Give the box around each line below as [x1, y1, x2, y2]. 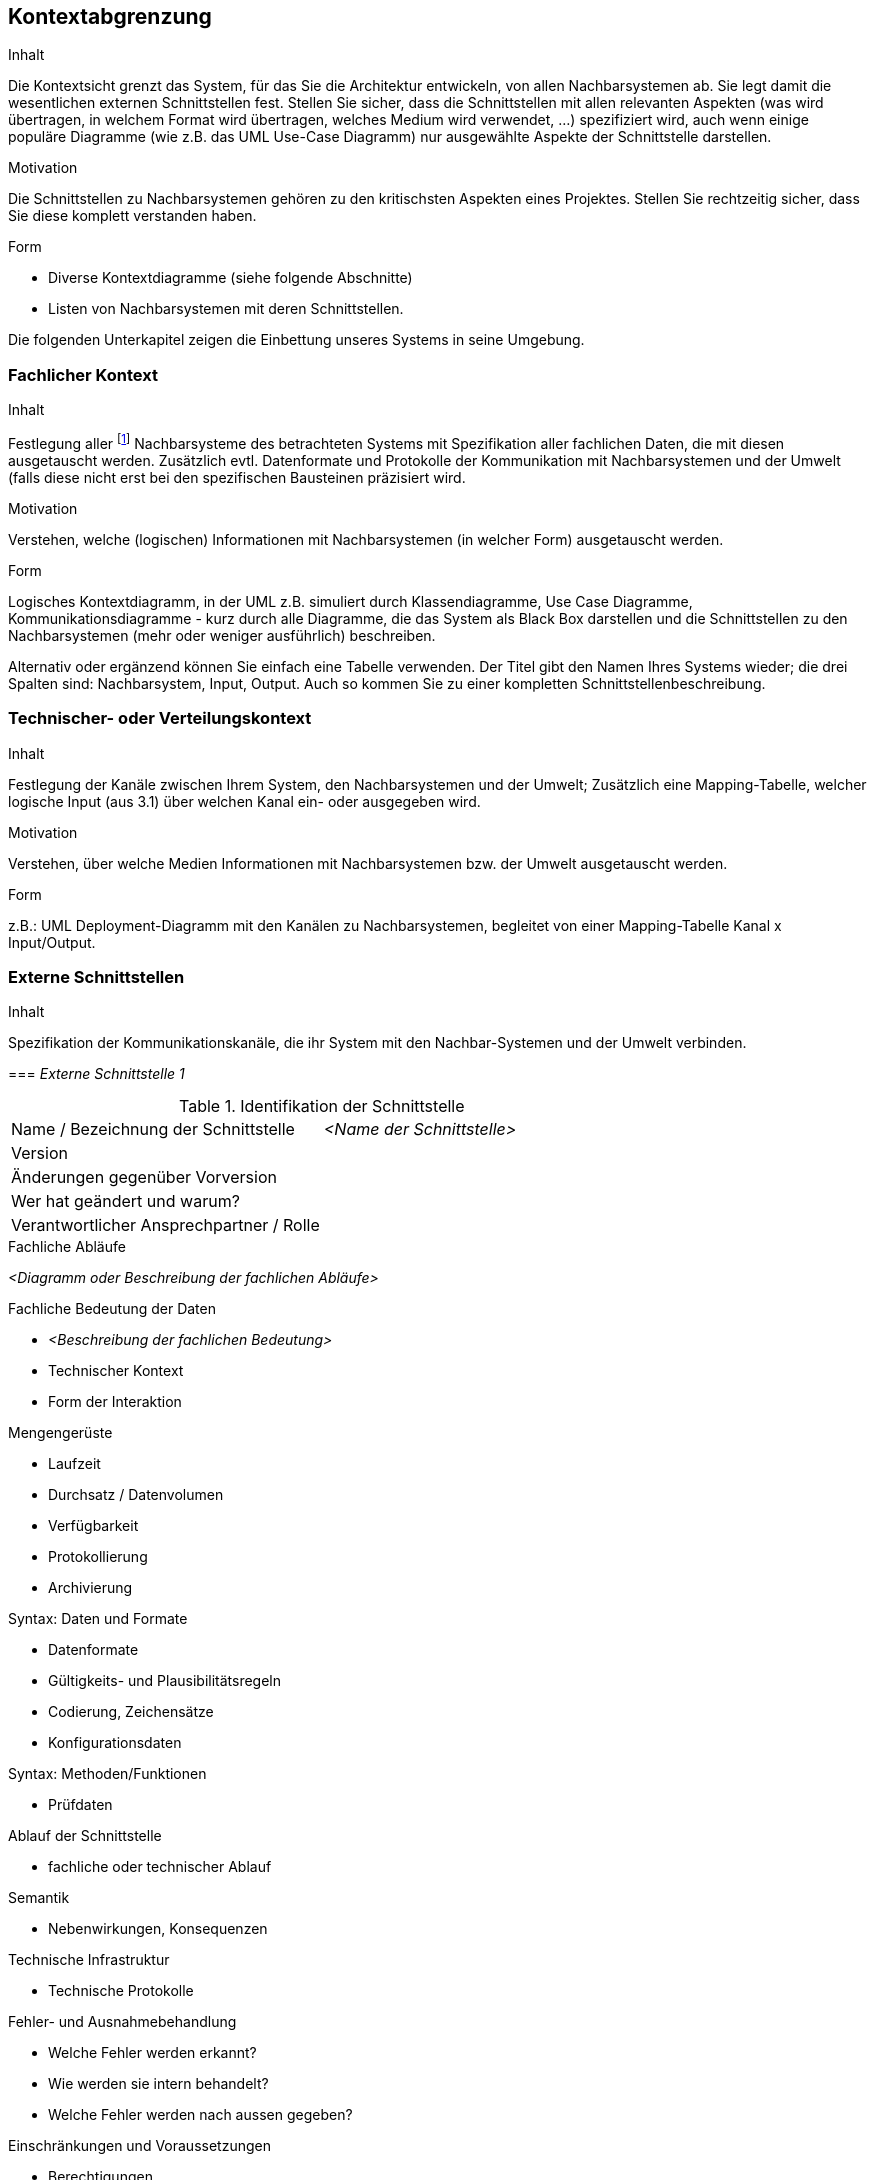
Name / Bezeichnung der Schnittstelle [11, 1119, 295, 1140]
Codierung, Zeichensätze [48, 1703, 214, 1721]
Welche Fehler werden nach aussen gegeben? [48, 2106, 353, 2124]
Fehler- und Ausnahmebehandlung [8, 2013, 237, 2031]
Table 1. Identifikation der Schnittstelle [178, 1096, 465, 1117]
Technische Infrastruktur [8, 1951, 170, 1969]
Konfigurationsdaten [48, 1734, 182, 1752]
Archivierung [48, 1579, 133, 1597]
